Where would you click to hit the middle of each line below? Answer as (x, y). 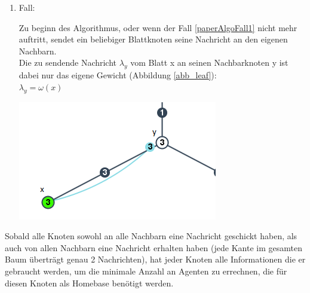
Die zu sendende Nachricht (68, 62)
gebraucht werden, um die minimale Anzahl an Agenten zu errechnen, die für (146, 271)
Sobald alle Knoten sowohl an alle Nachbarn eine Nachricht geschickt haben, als (151, 236)
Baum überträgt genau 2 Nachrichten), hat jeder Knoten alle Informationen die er (155, 259)
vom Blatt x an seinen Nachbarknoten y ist (209, 62)
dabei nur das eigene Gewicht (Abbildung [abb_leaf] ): (118, 75)
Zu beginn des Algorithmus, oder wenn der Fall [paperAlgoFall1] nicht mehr (158, 27)
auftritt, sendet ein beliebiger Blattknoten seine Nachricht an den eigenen (153, 39)
